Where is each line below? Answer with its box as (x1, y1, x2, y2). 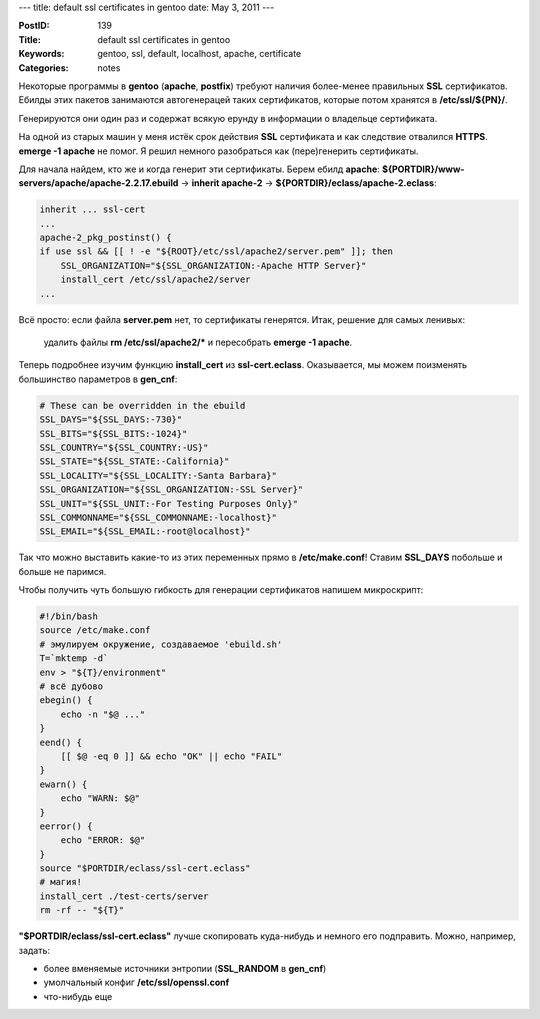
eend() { (39, 736, 83, 748)
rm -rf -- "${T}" (39, 905, 125, 916)
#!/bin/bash (39, 611, 99, 622)
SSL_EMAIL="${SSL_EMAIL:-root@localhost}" (39, 526, 251, 537)
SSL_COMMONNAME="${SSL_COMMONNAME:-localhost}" (39, 511, 277, 523)
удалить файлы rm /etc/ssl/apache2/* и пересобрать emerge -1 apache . (43, 336, 353, 348)
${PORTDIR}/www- (381, 163, 465, 175)
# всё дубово (39, 680, 104, 692)
